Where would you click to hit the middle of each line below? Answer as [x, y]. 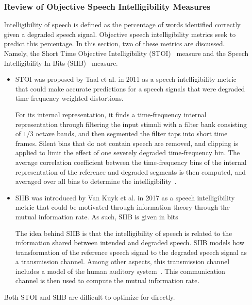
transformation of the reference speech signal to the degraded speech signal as [131, 252]
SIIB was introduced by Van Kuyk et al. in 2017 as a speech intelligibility [125, 197]
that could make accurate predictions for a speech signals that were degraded [130, 88]
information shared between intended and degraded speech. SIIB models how [130, 242]
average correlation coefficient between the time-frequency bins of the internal [131, 162]
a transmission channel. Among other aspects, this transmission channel [122, 261]
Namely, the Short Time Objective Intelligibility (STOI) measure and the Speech [126, 53]
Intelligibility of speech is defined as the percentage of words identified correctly [122, 25]
